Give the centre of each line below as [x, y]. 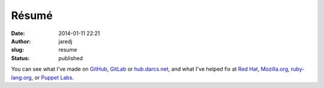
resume [68, 50]
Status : [20, 58]
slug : [17, 50]
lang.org [22, 77]
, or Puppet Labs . [53, 77]
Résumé [32, 15]
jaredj [65, 41]
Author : [21, 41]
